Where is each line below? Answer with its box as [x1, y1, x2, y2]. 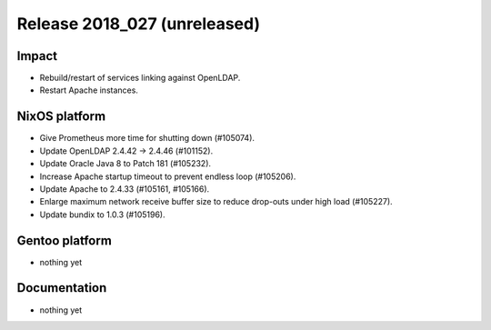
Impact [16, 48, 58, 64]
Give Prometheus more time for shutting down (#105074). [39, 133, 255, 144]
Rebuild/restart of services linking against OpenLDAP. [39, 73, 241, 84]
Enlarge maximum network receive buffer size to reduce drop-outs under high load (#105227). [39, 196, 393, 207]
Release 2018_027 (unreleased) [16, 14, 261, 34]
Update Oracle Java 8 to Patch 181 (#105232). [39, 158, 212, 169]
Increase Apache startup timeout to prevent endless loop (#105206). [39, 171, 296, 182]
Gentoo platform [16, 233, 113, 248]
